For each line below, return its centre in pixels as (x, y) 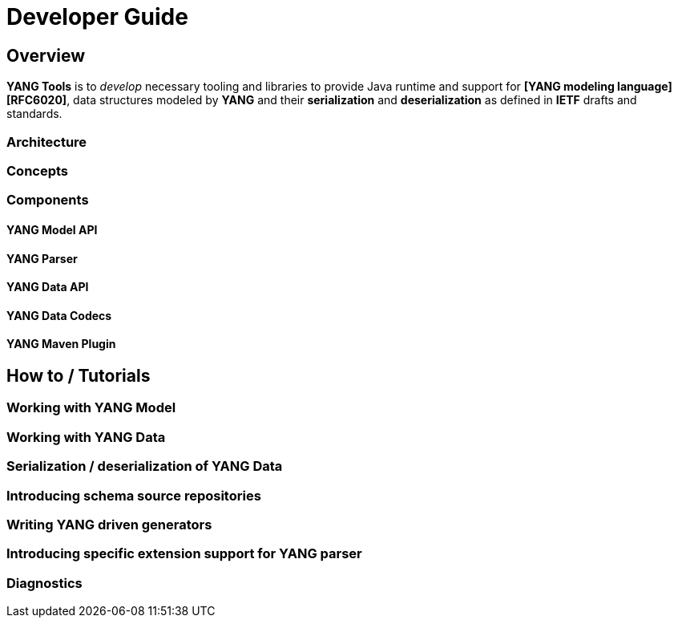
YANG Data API (48, 287)
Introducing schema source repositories (134, 495)
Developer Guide (97, 17)
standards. (34, 114)
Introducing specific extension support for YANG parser (184, 554)
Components (48, 200)
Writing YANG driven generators (109, 524)
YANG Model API (52, 229)
